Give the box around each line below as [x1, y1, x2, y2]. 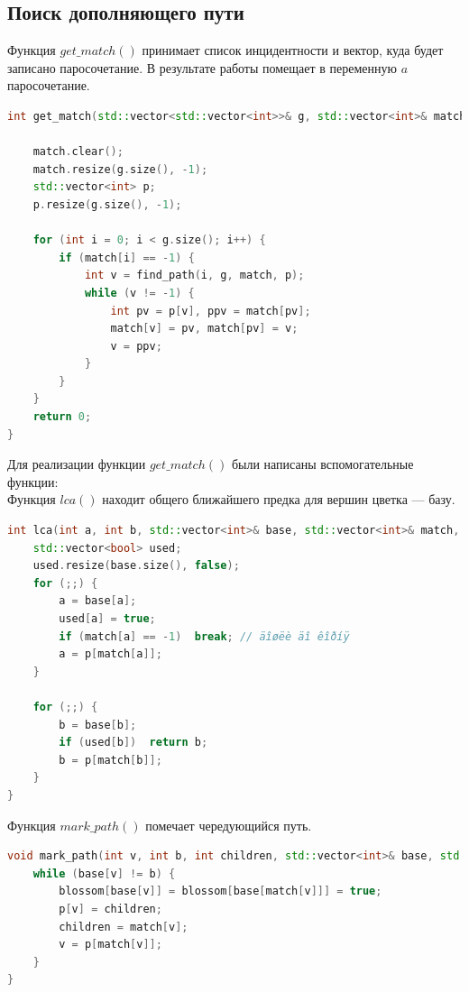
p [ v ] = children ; [59, 902, 162, 915]
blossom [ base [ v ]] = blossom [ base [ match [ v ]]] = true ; [59, 885, 382, 898]
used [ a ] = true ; [59, 612, 156, 626]
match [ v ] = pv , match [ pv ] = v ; [110, 322, 299, 335]
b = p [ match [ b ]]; [59, 753, 162, 767]
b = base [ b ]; [59, 718, 137, 731]
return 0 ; [32, 410, 92, 424]
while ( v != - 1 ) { [84, 286, 195, 299]
